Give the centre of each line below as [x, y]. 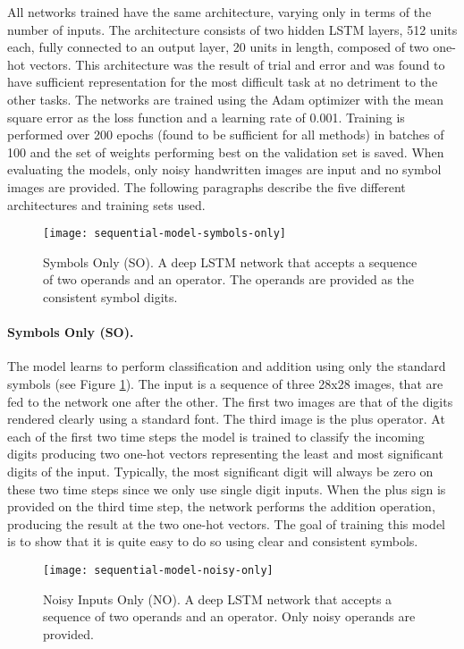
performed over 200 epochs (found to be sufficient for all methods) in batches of [226, 135]
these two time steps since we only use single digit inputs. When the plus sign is [227, 489]
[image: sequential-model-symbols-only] [165, 234]
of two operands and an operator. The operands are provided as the [229, 279]
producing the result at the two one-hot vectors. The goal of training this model [226, 523]
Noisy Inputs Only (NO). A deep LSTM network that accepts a [218, 598]
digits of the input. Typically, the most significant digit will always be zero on [220, 471]
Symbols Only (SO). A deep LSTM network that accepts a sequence [230, 261]
